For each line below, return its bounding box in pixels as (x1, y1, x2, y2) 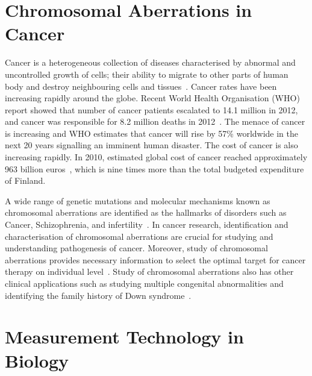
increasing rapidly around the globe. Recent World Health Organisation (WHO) (5, 92, 300, 104)
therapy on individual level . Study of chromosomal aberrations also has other (5, 265, 294, 278)
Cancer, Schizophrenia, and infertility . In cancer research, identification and (5, 218, 289, 231)
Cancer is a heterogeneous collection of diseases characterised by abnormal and (5, 56, 296, 69)
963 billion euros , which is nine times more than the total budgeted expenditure (5, 162, 304, 175)
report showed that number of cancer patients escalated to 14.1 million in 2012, (5, 103, 298, 116)
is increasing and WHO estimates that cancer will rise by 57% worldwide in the (5, 127, 299, 139)
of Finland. (5, 174, 46, 187)
